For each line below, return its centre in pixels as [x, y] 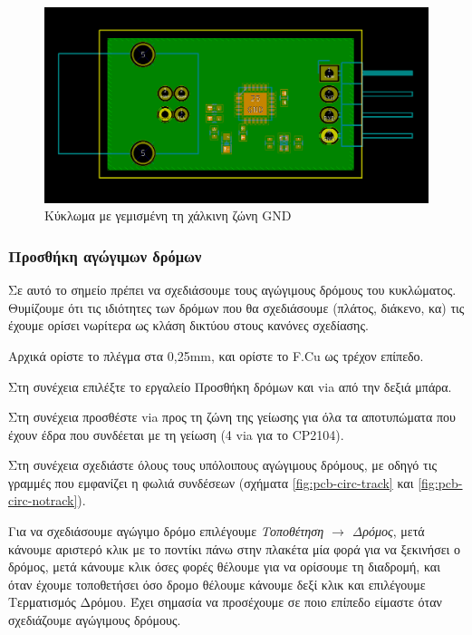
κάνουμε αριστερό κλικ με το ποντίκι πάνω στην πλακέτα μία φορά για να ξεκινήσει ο [235, 548]
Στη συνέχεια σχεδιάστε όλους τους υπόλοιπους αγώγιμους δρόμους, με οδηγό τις [222, 465]
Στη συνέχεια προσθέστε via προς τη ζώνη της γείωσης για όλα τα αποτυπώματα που [232, 417]
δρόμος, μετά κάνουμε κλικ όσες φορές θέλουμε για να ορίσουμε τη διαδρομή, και [224, 567]
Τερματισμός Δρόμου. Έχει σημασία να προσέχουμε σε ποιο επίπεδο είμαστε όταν [225, 602]
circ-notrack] [43, 500]
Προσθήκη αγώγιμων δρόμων [105, 255]
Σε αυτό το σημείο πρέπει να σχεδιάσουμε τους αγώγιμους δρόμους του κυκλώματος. [232, 290]
